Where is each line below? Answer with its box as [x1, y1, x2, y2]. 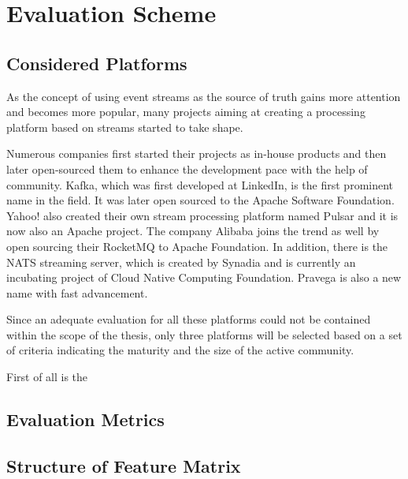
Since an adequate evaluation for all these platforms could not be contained [6, 311, 371, 327]
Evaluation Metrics [6, 407, 165, 432]
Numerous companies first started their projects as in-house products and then [6, 145, 387, 162]
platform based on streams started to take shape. [6, 118, 243, 135]
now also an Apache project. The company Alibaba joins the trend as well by [6, 223, 380, 239]
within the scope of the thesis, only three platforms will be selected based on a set [6, 326, 402, 342]
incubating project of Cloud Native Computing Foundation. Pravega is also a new [6, 269, 402, 286]
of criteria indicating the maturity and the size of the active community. [6, 342, 354, 358]
